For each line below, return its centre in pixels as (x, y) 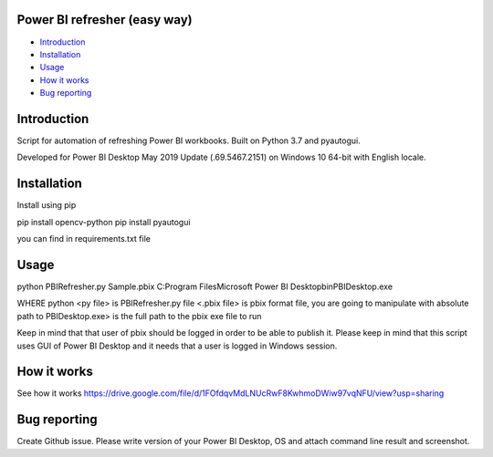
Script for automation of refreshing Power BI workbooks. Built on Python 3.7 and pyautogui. (189, 140)
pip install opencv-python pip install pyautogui (104, 222)
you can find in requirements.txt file (84, 239)
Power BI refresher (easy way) (105, 20)
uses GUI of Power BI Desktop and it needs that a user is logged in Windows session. (177, 346)
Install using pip (47, 205)
